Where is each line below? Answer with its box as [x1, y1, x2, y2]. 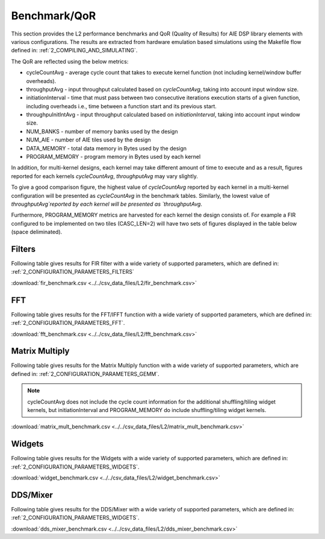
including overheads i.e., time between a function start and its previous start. [26, 102, 217, 109]
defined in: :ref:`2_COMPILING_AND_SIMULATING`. [11, 47, 138, 54]
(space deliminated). [11, 229, 63, 236]
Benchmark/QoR [11, 9, 96, 22]
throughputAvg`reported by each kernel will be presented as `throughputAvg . [11, 200, 203, 208]
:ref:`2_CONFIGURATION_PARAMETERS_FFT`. [11, 319, 125, 327]
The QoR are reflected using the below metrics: [11, 58, 129, 65]
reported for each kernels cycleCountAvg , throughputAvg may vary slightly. [11, 172, 198, 180]
